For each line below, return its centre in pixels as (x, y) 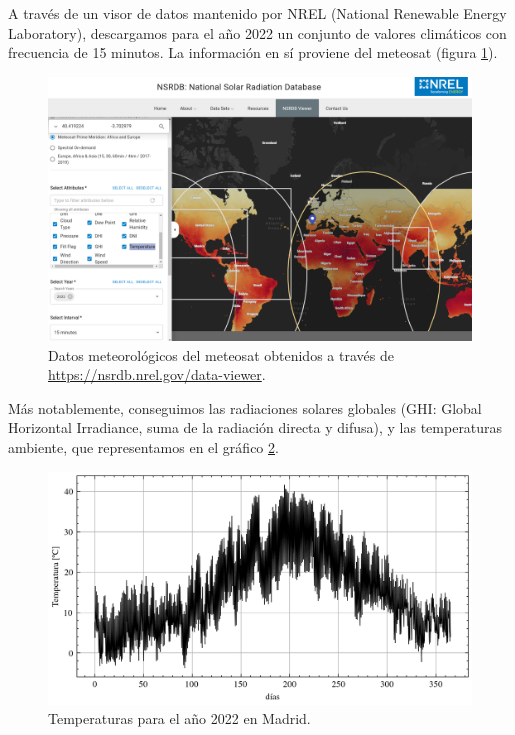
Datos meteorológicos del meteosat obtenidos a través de (221, 354)
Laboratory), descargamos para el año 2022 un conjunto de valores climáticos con (257, 32)
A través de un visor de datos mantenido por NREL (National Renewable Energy (257, 13)
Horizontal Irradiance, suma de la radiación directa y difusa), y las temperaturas (255, 427)
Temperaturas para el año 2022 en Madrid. (179, 718)
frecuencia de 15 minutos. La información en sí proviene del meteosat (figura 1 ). (253, 52)
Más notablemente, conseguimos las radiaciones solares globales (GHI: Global (245, 407)
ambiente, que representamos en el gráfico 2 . (143, 446)
